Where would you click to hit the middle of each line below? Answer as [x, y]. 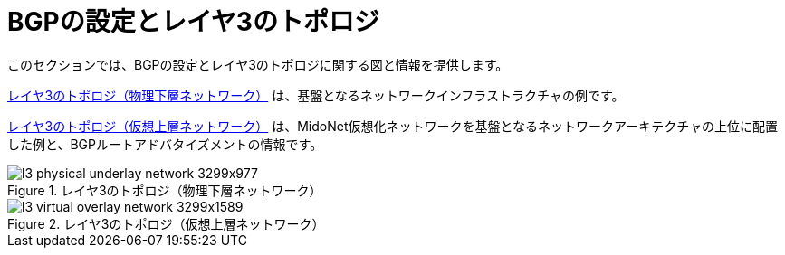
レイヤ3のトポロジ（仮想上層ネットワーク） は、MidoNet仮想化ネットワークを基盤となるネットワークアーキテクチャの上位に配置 [393, 126]
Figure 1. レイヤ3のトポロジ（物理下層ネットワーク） [165, 190]
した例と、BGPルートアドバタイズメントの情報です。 [165, 144]
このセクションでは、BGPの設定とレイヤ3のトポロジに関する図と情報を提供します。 [258, 64]
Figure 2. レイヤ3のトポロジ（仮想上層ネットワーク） [166, 223]
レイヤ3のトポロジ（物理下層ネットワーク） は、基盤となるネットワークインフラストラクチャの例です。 [316, 95]
